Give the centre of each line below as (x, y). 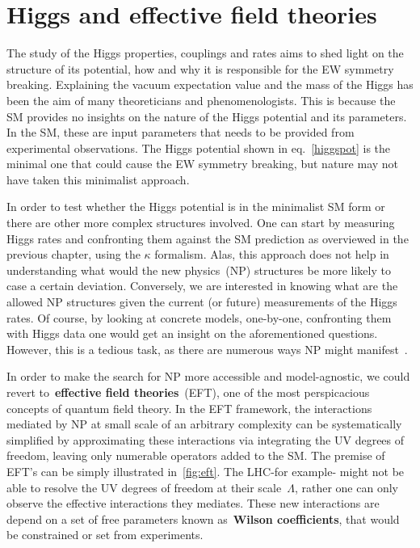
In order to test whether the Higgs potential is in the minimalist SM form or (196, 207)
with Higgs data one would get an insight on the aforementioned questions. (192, 333)
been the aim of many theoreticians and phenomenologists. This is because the (201, 100)
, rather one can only (346, 487)
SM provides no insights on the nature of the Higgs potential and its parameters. (207, 116)
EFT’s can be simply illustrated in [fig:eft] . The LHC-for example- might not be (206, 471)
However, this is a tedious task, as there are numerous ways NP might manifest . (207, 349)
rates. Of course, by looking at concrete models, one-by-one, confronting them (199, 317)
